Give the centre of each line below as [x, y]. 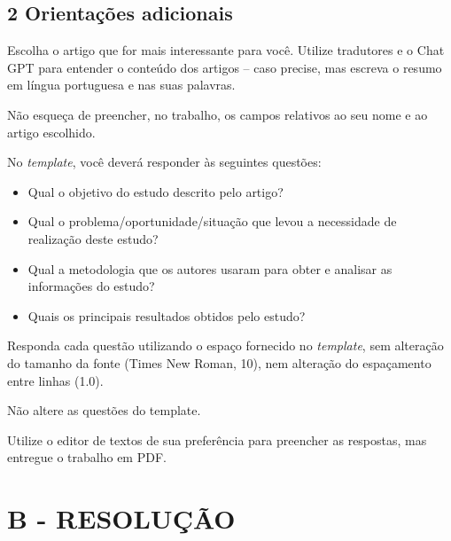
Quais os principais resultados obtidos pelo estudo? [167, 315]
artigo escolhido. [51, 132]
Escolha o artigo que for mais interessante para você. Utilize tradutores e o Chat [226, 50]
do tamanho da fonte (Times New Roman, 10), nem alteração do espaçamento [219, 362]
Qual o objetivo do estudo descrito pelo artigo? [156, 191]
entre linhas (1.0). [55, 380]
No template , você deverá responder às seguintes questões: [164, 162]
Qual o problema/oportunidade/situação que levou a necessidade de [212, 221]
